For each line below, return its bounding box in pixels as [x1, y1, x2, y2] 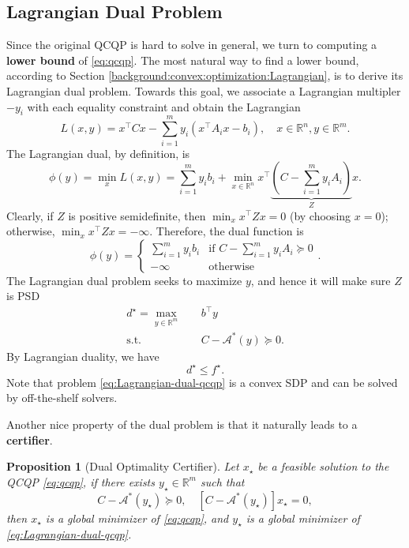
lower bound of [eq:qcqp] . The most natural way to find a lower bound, [6, 51, 359, 68]
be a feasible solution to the [257, 458, 389, 475]
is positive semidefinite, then [68, 207, 206, 223]
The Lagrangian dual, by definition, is [6, 145, 190, 161]
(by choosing [289, 207, 351, 223]
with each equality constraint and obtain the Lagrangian [27, 98, 301, 114]
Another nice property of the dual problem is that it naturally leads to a [6, 416, 358, 433]
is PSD [6, 287, 40, 304]
